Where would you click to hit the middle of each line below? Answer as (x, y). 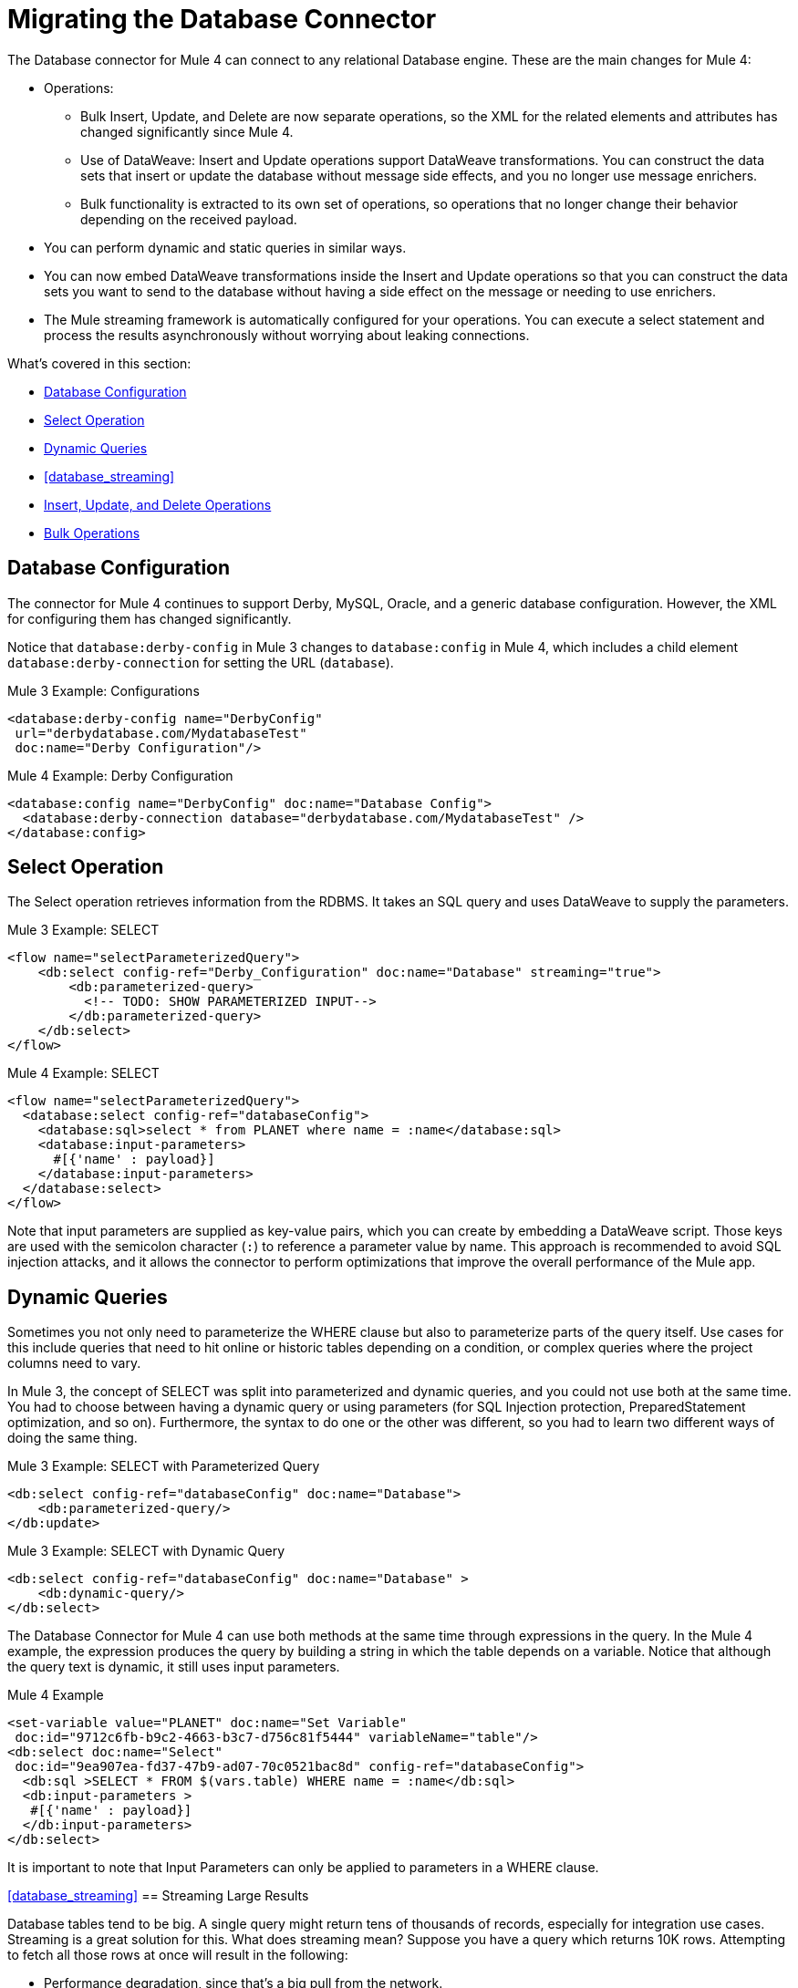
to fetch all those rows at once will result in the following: (178, 1955)
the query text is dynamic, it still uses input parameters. (174, 1667)
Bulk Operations (92, 533)
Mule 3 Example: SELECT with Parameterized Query (164, 1466)
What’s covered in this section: (99, 363)
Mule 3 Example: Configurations (104, 690)
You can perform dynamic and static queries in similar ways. (225, 247)
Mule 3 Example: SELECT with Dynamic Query (146, 1551)
